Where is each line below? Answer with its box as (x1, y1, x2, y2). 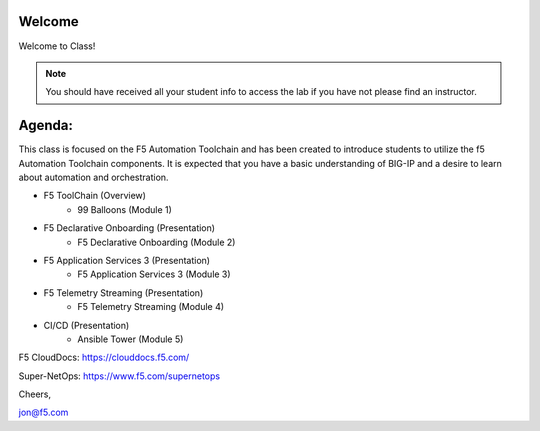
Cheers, (18, 388, 52, 400)
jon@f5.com (18, 406, 69, 419)
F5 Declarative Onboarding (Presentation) (43, 222, 215, 234)
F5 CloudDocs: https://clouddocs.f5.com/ (18, 351, 190, 364)
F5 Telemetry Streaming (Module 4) (77, 301, 225, 313)
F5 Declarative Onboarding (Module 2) (77, 236, 236, 248)
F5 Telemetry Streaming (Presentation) (43, 286, 204, 299)
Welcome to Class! (18, 40, 96, 52)
